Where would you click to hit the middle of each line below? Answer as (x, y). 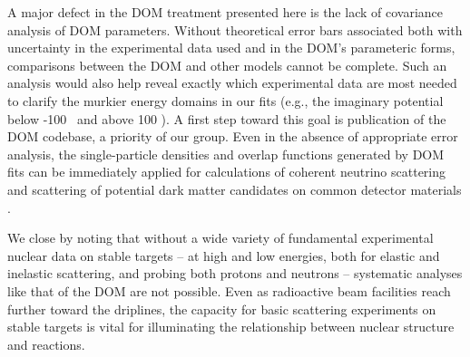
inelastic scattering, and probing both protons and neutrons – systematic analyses (235, 273)
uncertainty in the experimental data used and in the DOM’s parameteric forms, (231, 48)
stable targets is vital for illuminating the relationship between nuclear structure (231, 327)
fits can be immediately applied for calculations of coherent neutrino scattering (227, 172)
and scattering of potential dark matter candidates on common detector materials (235, 189)
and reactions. (46, 344)
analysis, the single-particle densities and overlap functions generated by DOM (226, 154)
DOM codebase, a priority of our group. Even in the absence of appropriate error (233, 136)
